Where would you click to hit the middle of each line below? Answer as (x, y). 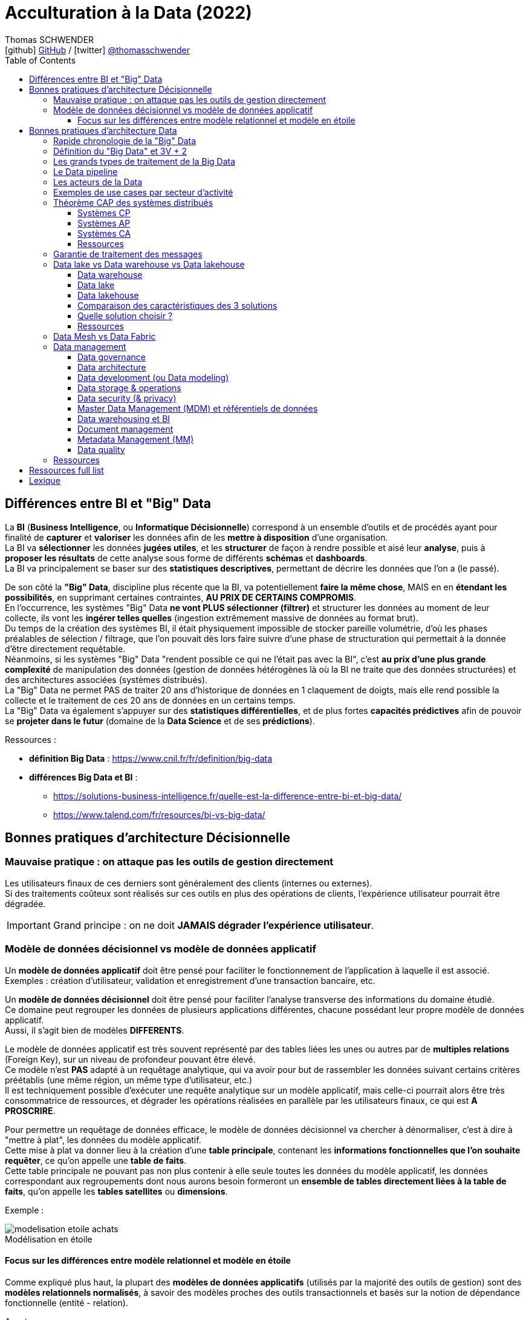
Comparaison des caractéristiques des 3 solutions (177, 305)
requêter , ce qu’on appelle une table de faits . (96, 1160)
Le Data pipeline (86, 171)
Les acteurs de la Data (98, 182)
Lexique (45, 480)
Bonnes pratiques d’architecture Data (103, 130)
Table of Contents (41, 60)
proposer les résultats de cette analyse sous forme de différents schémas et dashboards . (186, 558)
